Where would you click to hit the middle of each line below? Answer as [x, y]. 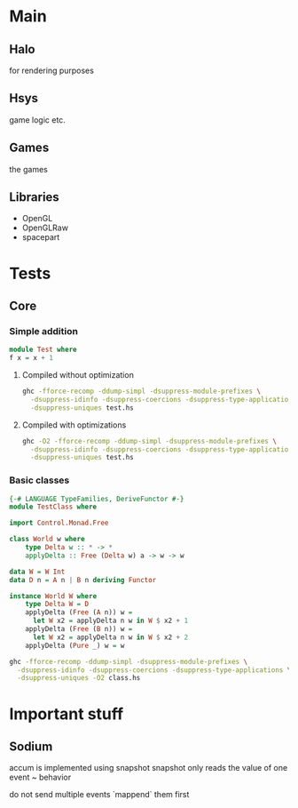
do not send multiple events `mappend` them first [99, 795]
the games [29, 169]
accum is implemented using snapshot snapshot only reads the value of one [149, 768]
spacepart [41, 237]
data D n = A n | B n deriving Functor [83, 580]
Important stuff [67, 714]
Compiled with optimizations [74, 425]
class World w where [47, 540]
